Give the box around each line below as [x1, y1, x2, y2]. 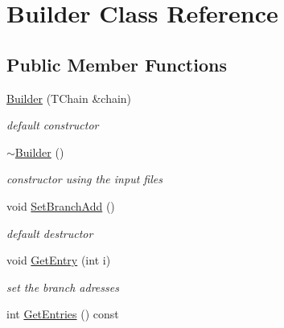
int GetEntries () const [6, 305, 119, 322]
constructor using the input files [6, 170, 163, 187]
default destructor [6, 224, 93, 241]
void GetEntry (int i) [6, 252, 111, 269]
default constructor [6, 117, 99, 133]
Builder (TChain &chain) [6, 89, 132, 106]
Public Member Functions [6, 51, 227, 76]
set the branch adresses [6, 278, 119, 295]
